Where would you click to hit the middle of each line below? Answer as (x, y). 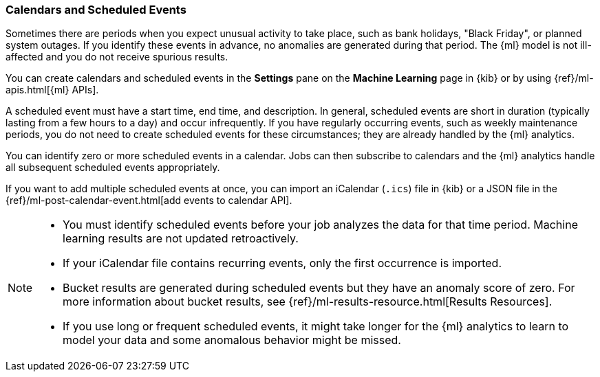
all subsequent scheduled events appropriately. (113, 168)
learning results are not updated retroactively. (181, 239)
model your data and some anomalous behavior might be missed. (232, 340)
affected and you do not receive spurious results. (117, 57)
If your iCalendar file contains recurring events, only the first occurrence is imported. (282, 263)
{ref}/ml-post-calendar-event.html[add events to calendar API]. (149, 201)
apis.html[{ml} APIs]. (52, 90)
